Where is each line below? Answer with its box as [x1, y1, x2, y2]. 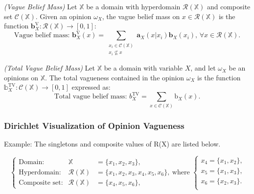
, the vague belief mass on [102, 11, 180, 21]
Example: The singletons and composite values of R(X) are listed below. [4, 138, 221, 148]
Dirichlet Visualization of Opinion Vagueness [4, 119, 185, 131]
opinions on [4, 72, 39, 82]
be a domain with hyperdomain [86, 1, 181, 11]
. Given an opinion [35, 11, 92, 21]
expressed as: [71, 82, 111, 92]
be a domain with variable [104, 63, 183, 73]
